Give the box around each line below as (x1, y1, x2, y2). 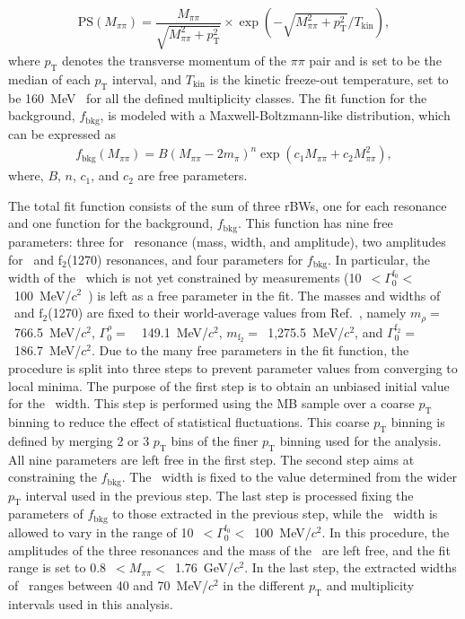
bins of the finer (171, 431, 259, 449)
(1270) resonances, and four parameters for (66, 249, 303, 268)
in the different (223, 575, 305, 594)
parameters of (8, 504, 83, 523)
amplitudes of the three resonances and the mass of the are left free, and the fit (8, 540, 451, 559)
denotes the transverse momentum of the (62, 51, 286, 70)
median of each (8, 69, 91, 88)
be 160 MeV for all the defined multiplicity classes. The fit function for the (8, 88, 427, 107)
